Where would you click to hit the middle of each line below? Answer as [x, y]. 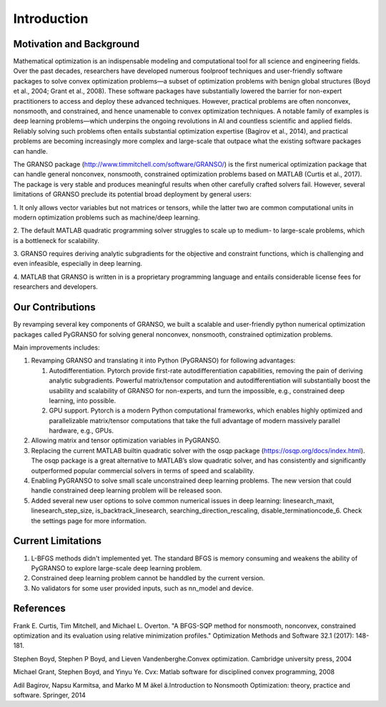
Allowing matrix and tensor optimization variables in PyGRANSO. [126, 440]
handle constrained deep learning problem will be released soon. [127, 490]
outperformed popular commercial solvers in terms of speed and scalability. [143, 470]
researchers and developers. [55, 287]
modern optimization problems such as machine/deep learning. [107, 217]
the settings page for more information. [89, 520]
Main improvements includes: [56, 347]
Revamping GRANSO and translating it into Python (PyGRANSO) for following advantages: [163, 360]
